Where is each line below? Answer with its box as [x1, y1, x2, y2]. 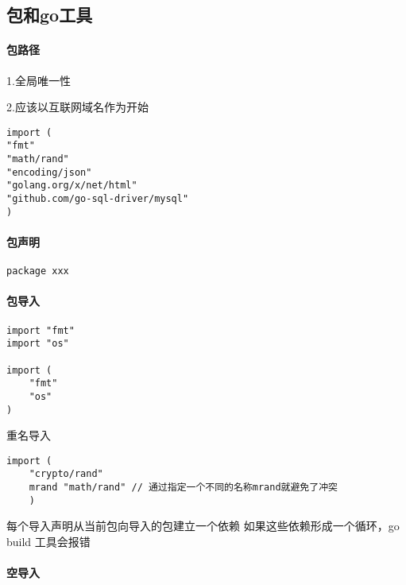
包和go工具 [6, 2, 93, 27]
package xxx [6, 265, 69, 277]
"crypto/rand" [29, 468, 103, 480]
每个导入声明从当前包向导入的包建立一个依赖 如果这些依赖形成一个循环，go [6, 517, 400, 534]
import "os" [6, 338, 69, 350]
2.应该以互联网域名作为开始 [6, 99, 149, 115]
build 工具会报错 [6, 533, 91, 550]
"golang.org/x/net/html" [6, 180, 137, 192]
